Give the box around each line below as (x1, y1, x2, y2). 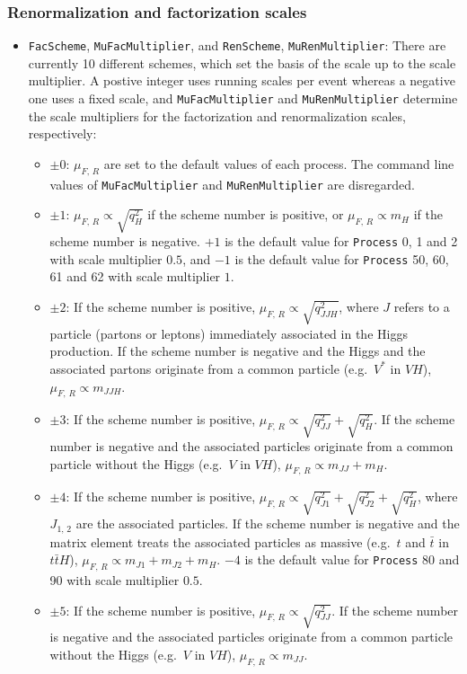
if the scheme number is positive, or (147, 205, 344, 224)
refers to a (393, 297, 450, 315)
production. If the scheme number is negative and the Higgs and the (49, 341, 426, 360)
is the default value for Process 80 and (244, 550, 460, 569)
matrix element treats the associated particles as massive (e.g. (49, 532, 391, 551)
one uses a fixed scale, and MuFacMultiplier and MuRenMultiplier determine (28, 89, 458, 108)
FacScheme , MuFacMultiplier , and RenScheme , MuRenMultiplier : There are (28, 36, 446, 55)
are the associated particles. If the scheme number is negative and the (75, 514, 460, 533)
